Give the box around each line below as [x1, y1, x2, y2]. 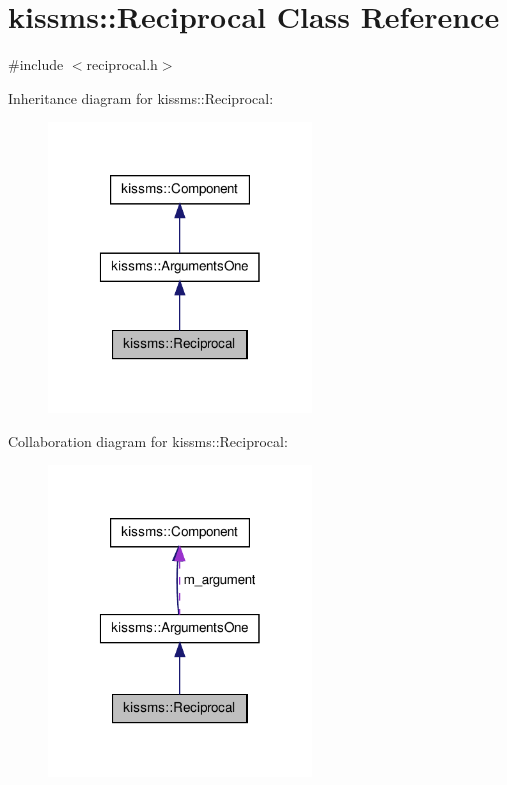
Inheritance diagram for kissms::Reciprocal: [8, 87, 274, 108]
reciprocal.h [86, 54, 158, 75]
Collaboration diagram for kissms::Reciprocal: [8, 430, 288, 451]
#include [8, 54, 64, 75]
